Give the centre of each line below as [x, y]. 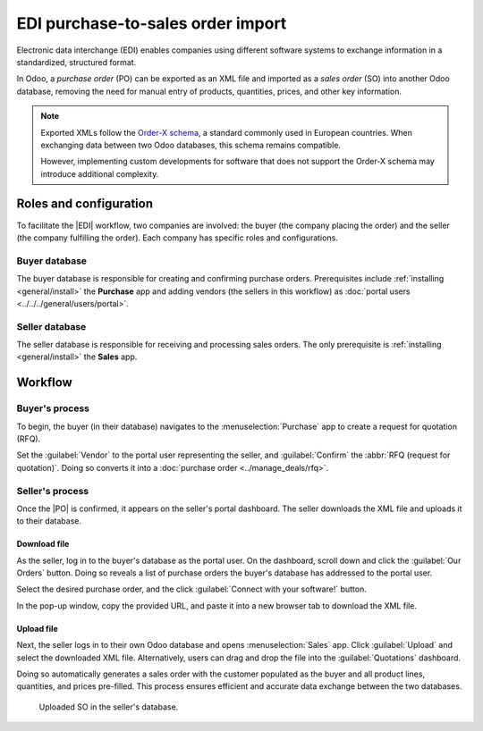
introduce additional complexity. [100, 173]
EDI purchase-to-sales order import [152, 23]
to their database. [49, 521]
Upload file [37, 628]
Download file [43, 544]
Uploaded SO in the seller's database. [109, 707]
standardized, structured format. [76, 62]
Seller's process [53, 491]
